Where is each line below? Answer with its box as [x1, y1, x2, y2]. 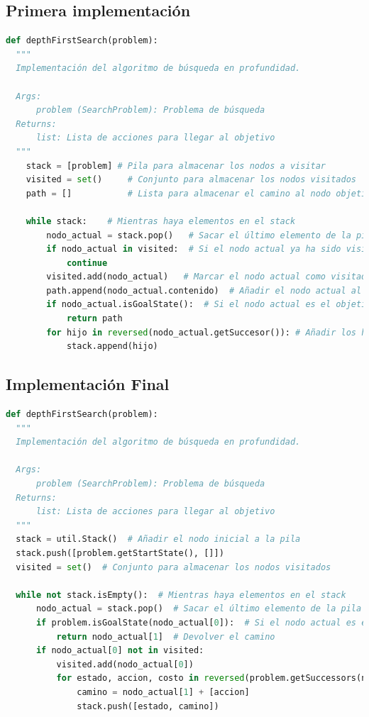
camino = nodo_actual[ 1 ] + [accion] [77, 687, 250, 697]
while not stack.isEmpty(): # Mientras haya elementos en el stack [16, 589, 346, 600]
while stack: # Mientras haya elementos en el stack [26, 216, 296, 226]
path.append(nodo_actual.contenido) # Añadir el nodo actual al [46, 285, 362, 296]
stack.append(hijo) [66, 341, 158, 352]
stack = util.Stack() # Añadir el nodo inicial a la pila [16, 534, 301, 545]
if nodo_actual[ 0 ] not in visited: [35, 645, 204, 656]
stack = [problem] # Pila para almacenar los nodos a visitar [26, 160, 326, 171]
